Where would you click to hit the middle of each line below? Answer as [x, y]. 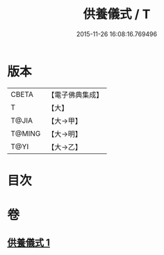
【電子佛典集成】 [75, 95]
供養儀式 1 [29, 243]
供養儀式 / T [117, 14]
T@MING [26, 133]
